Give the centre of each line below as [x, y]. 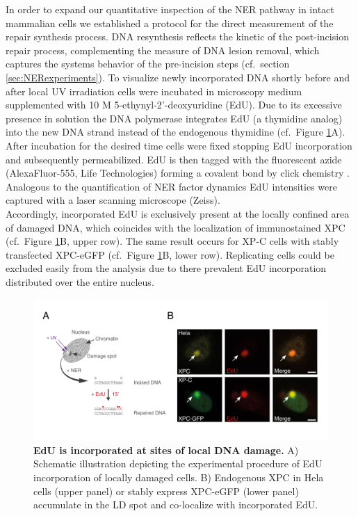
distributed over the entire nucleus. [80, 281]
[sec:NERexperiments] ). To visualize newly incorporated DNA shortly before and [178, 77]
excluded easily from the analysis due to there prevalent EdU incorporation [166, 268]
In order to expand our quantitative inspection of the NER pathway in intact [170, 9]
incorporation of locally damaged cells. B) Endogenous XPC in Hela [179, 477]
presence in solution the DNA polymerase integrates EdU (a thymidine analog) [174, 118]
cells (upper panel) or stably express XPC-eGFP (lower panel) [166, 491]
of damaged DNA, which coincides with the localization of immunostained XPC [176, 227]
